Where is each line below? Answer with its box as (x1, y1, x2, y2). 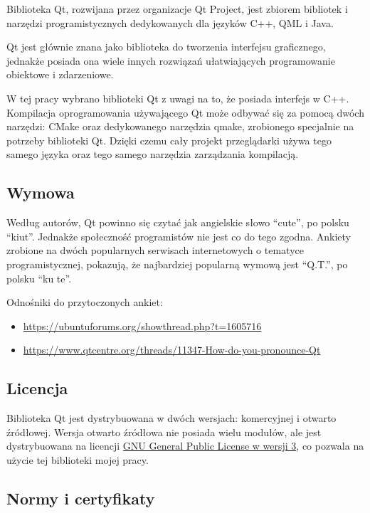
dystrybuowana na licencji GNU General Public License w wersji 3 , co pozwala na (6, 438, 364, 453)
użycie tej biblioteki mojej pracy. (6, 452, 149, 467)
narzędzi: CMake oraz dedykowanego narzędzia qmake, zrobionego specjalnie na (6, 119, 354, 134)
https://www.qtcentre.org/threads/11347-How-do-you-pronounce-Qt (23, 342, 321, 357)
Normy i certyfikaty (6, 487, 155, 509)
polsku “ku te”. (6, 270, 72, 285)
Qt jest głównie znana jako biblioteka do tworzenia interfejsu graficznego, (6, 39, 326, 54)
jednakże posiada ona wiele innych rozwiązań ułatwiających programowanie (6, 53, 335, 68)
